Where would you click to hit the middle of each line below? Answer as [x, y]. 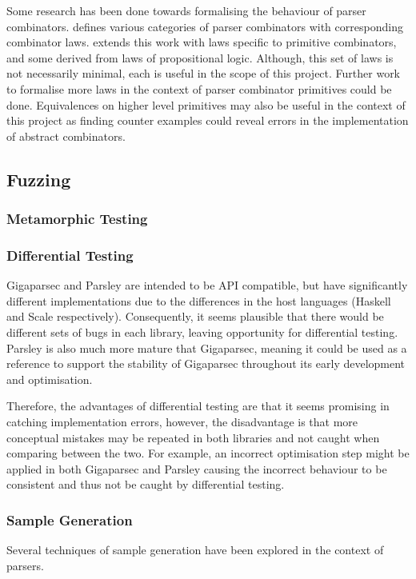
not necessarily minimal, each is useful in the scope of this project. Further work [204, 73]
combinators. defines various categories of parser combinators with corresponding [205, 26]
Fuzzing [39, 179]
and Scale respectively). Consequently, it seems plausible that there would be [195, 316]
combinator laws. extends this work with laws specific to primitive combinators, [202, 42]
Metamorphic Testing [77, 219]
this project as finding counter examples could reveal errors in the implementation [208, 120]
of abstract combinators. [66, 136]
